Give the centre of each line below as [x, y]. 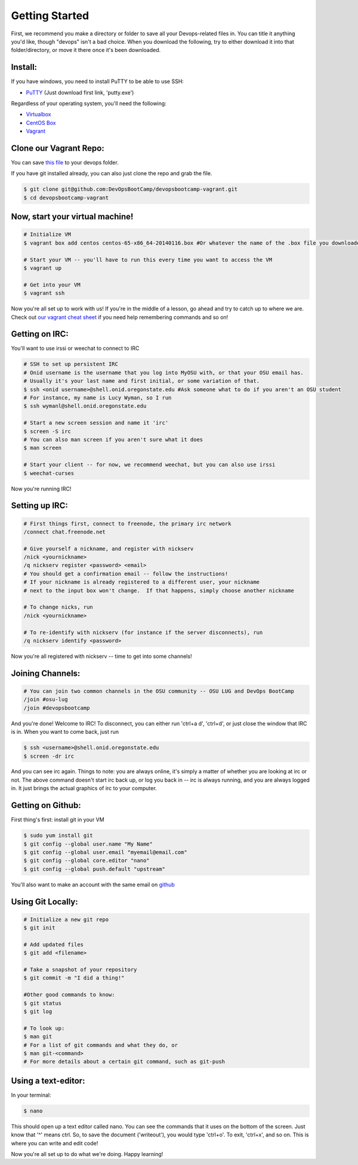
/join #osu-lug [46, 699]
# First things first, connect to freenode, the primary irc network [127, 524]
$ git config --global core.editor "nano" [87, 861]
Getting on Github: [46, 805]
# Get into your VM [52, 285]
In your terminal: [31, 1095]
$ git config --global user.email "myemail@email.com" [105, 852]
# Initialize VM [47, 234]
